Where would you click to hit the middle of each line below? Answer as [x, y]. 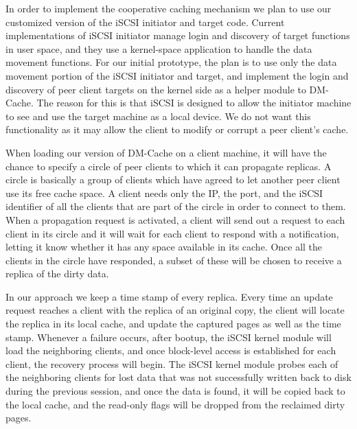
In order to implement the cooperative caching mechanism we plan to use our [169, 8]
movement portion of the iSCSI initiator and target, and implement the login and [177, 75]
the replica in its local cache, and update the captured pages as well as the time [173, 324]
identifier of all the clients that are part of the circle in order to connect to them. [176, 206]
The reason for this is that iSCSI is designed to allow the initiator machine [194, 103]
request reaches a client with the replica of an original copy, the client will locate [175, 310]
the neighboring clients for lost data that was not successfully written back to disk [178, 377]
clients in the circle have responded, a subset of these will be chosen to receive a [174, 260]
